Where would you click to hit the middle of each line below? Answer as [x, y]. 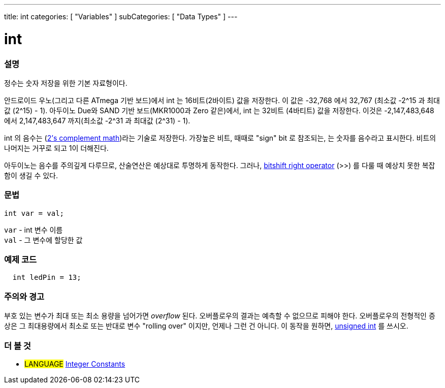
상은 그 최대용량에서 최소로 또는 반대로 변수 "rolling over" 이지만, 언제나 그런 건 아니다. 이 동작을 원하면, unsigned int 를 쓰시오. [206, 326]
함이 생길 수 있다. [31, 175]
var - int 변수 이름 [34, 230]
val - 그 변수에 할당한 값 [43, 240]
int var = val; [34, 213]
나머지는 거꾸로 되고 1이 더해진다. [56, 148]
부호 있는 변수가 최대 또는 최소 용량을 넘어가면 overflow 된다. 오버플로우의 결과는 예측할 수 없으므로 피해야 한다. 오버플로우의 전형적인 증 [220, 316]
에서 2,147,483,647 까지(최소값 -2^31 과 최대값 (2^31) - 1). [97, 120]
